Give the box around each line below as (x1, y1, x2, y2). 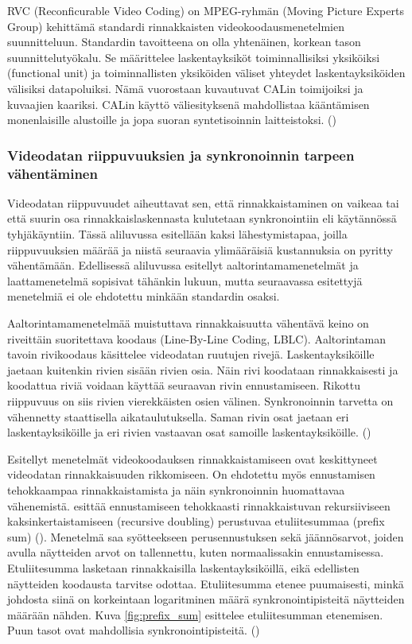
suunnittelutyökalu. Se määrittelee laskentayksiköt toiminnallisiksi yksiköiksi (7, 48, 380, 65)
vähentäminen (7, 163, 98, 183)
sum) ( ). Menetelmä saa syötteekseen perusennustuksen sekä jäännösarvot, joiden (7, 528, 404, 545)
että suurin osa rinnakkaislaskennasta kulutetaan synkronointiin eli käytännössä (7, 210, 397, 227)
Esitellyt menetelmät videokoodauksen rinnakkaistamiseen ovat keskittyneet (7, 450, 378, 467)
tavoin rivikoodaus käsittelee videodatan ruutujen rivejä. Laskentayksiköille (7, 346, 375, 363)
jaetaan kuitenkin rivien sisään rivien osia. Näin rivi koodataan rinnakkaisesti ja (7, 361, 398, 378)
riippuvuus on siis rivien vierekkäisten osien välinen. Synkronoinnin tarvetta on (7, 393, 394, 409)
